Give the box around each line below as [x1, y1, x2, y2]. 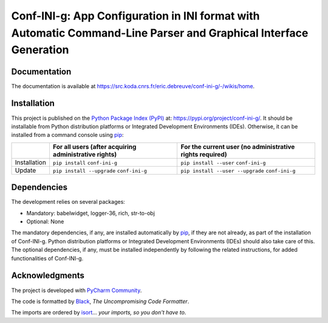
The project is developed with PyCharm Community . [11, 287, 142, 294]
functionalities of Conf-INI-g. [11, 254, 84, 262]
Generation [11, 43, 69, 57]
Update [15, 166, 36, 175]
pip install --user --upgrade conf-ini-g [180, 167, 296, 174]
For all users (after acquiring [52, 142, 137, 151]
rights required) [180, 150, 227, 158]
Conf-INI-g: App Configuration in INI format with [11, 9, 260, 23]
